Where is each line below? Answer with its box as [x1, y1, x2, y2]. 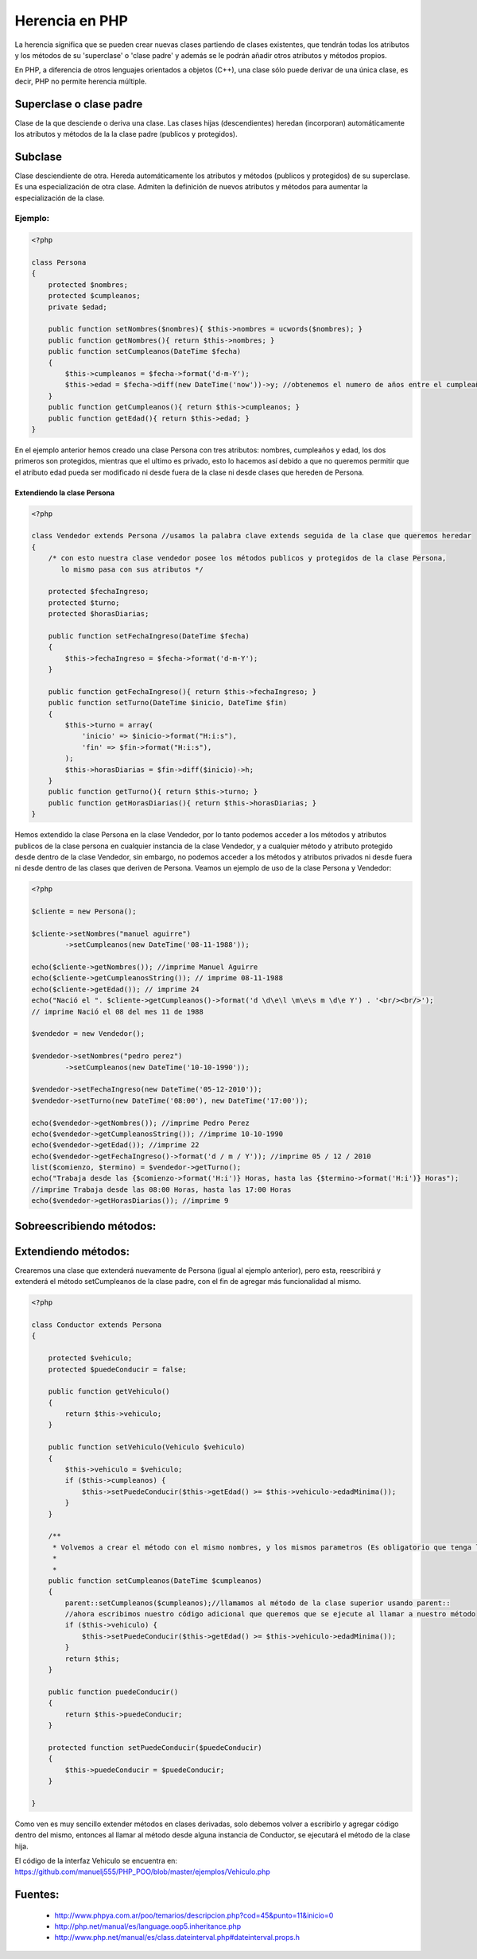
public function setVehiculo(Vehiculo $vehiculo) [48, 1443, 246, 1452]
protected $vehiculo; [48, 1354, 133, 1363]
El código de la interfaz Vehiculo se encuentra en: [14, 1856, 178, 1865]
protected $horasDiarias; [48, 609, 149, 619]
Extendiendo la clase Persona [14, 487, 115, 497]
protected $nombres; [48, 280, 129, 289]
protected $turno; [48, 598, 120, 607]
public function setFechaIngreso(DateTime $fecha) [48, 631, 250, 640]
